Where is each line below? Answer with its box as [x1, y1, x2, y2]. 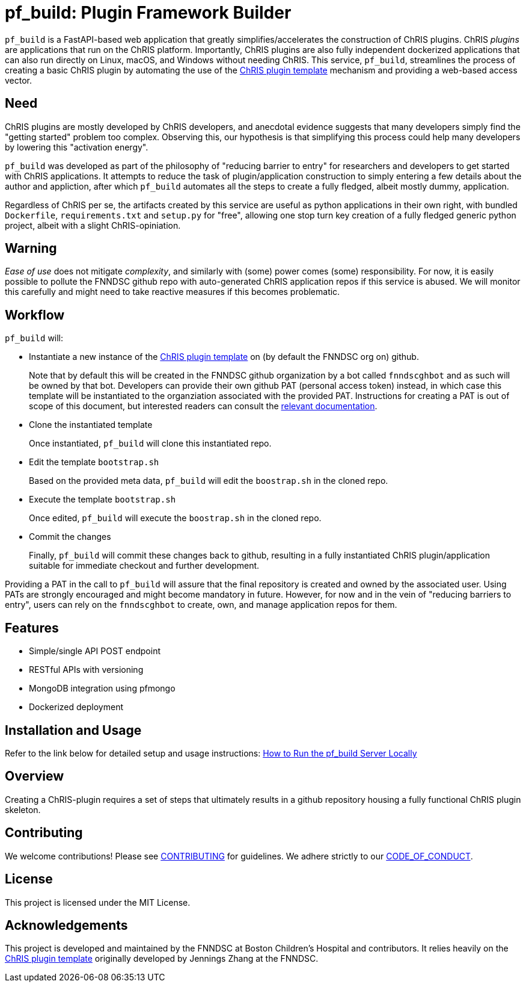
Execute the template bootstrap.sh [29, 494, 176, 505]
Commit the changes [29, 531, 111, 542]
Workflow [5, 307, 65, 323]
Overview [5, 769, 64, 784]
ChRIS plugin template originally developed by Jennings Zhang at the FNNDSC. [5, 953, 319, 964]
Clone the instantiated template [29, 419, 153, 430]
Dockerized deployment [29, 702, 123, 713]
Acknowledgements [5, 917, 128, 933]
